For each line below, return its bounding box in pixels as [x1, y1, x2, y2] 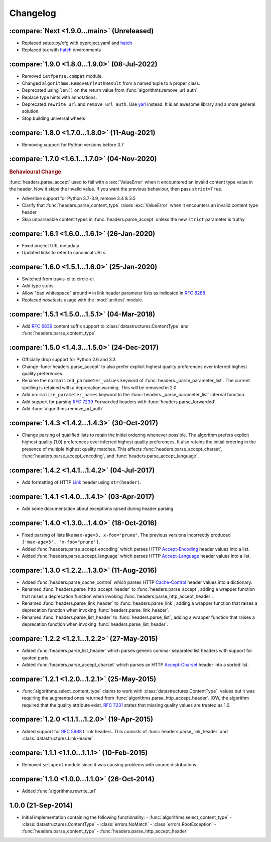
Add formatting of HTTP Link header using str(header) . [22, 479, 142, 485]
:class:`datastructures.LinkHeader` [22, 735, 93, 741]
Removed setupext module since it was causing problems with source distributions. [22, 761, 198, 767]
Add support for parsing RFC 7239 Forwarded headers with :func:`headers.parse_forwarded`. [22, 399, 217, 405]
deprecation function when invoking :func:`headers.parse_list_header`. [22, 621, 168, 627]
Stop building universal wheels [22, 115, 85, 121]
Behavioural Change [9, 168, 61, 175]
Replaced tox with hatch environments [22, 47, 101, 53]
